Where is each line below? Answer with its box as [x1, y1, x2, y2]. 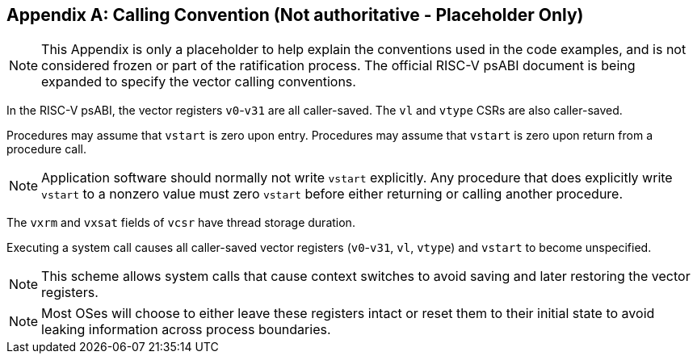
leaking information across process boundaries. [41, 321, 331, 338]
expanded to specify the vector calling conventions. [41, 73, 356, 90]
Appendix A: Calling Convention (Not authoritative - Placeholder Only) [6, 5, 584, 25]
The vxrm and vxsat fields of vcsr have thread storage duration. [6, 216, 355, 230]
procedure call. [6, 142, 86, 157]
